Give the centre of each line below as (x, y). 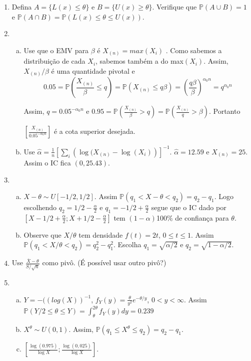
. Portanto (224, 111)
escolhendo (40, 207)
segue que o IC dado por (189, 207)
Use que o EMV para (56, 50)
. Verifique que (174, 7)
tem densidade (101, 234)
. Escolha (127, 244)
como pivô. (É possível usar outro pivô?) (104, 262)
